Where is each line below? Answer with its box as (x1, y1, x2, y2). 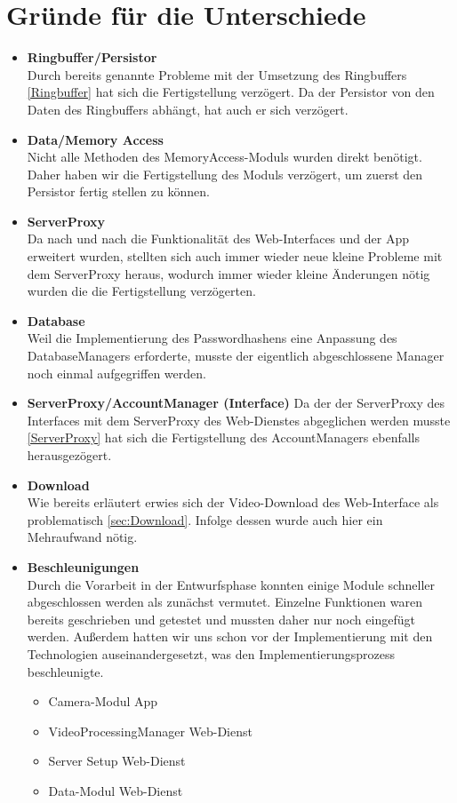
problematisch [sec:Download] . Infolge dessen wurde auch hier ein (27, 510, 383, 529)
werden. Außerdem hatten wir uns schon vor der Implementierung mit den (27, 627, 433, 646)
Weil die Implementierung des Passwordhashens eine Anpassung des (27, 329, 397, 347)
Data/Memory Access (27, 130, 164, 148)
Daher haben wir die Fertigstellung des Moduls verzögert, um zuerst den (27, 164, 423, 183)
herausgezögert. (27, 446, 112, 464)
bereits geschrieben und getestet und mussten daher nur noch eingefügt (27, 609, 415, 628)
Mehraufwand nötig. (27, 528, 138, 546)
